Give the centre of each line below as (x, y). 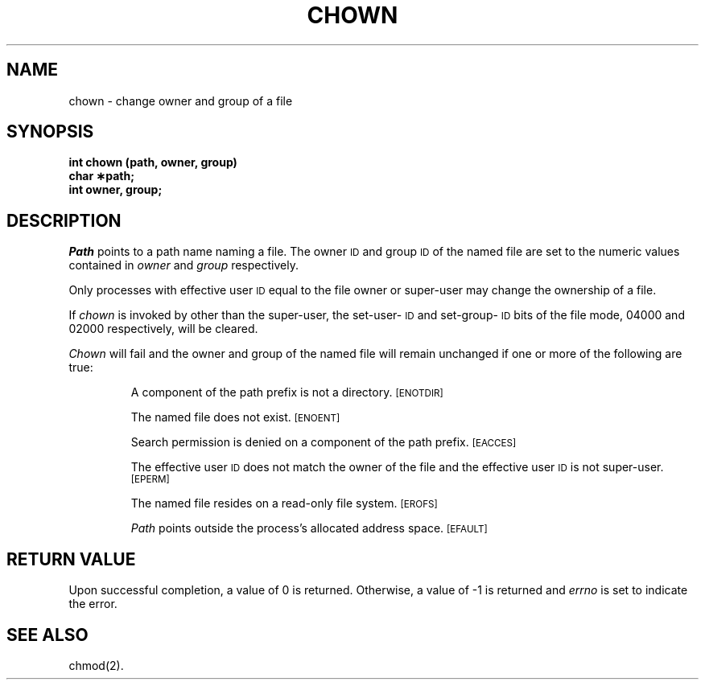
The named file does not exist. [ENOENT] (235, 417)
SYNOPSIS (50, 132)
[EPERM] (150, 480)
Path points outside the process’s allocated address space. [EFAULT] (309, 528)
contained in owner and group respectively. (183, 265)
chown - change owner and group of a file (181, 101)
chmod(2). (96, 665)
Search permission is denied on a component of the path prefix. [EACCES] (324, 442)
